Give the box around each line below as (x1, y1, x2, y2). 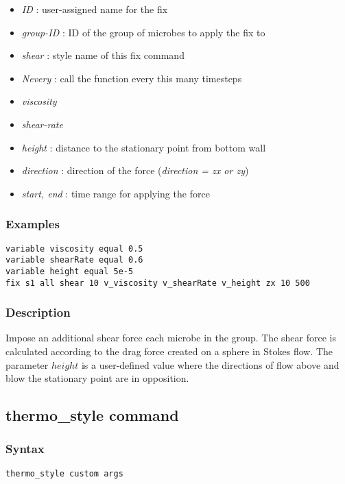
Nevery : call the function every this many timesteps (21, 71, 242, 85)
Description (5, 304, 71, 321)
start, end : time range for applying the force (21, 186, 210, 200)
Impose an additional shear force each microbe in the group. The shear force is (5, 330, 336, 345)
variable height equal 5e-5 (5, 266, 134, 276)
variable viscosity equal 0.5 (5, 243, 143, 254)
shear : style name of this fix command (21, 48, 185, 62)
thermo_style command (5, 404, 179, 426)
